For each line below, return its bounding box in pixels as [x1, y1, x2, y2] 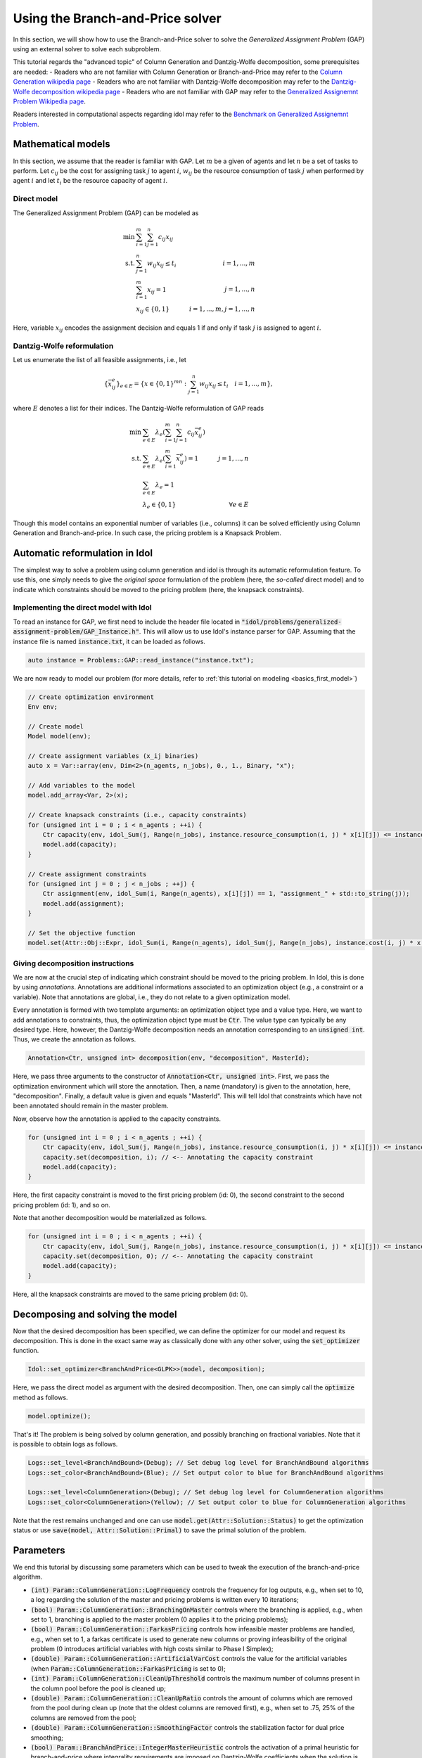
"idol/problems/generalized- [241, 617, 342, 626]
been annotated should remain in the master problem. [13, 1101, 169, 1110]
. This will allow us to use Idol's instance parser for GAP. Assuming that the [139, 627, 356, 636]
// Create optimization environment [27, 693, 155, 701]
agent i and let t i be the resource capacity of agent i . [13, 177, 168, 186]
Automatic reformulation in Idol [13, 547, 153, 559]
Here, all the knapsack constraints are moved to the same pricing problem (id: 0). [13, 1290, 248, 1298]
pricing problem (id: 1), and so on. [13, 1200, 110, 1209]
